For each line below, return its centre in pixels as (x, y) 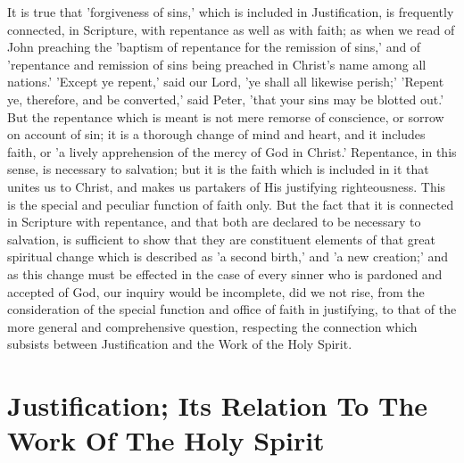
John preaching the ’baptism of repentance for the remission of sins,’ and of (214, 47)
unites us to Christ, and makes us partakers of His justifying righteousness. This (227, 186)
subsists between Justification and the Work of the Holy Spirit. (180, 344)
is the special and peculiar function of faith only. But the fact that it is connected (231, 204)
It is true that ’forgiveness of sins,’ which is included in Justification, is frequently (231, 12)
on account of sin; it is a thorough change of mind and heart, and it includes (216, 134)
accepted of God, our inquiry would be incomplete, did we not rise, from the (216, 291)
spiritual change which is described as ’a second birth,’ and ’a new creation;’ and (228, 256)
